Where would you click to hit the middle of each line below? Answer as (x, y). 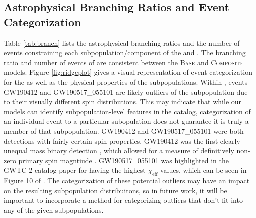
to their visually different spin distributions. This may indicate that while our (123, 102)
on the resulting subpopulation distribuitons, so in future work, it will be (116, 190)
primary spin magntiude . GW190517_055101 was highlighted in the (124, 160)
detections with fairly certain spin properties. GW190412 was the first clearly (122, 140)
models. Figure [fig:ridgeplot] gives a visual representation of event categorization (128, 72)
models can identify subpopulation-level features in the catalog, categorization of (127, 111)
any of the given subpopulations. (54, 209)
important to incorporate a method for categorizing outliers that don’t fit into (123, 200)
